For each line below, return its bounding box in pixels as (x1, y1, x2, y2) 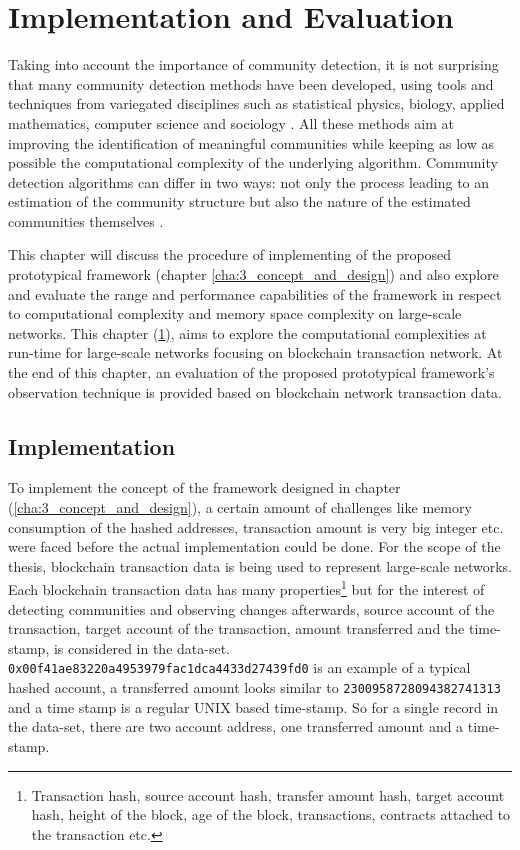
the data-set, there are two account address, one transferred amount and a (8, 716, 464, 737)
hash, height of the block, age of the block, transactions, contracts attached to (31, 804, 511, 825)
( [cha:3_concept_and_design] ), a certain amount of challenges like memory (8, 497, 472, 518)
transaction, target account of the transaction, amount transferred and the (8, 618, 465, 639)
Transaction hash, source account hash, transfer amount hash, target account (31, 784, 505, 805)
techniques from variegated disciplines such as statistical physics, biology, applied (8, 93, 505, 114)
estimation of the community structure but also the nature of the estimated (8, 191, 471, 212)
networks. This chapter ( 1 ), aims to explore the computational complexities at (8, 322, 487, 343)
